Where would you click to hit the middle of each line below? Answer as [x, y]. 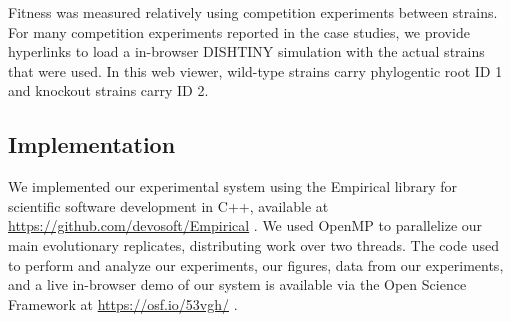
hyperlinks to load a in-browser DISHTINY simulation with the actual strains [246, 51]
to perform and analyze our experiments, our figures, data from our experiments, [256, 264]
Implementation [92, 144]
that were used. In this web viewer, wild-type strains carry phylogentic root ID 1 [255, 70]
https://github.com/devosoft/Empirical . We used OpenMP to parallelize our [245, 225]
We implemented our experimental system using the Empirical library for [233, 186]
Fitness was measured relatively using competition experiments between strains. [253, 12]
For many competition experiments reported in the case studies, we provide [239, 31]
